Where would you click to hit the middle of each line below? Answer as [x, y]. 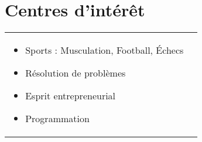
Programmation [57, 119]
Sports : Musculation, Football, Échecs [105, 50]
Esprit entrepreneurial [71, 96]
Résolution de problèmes [76, 73]
